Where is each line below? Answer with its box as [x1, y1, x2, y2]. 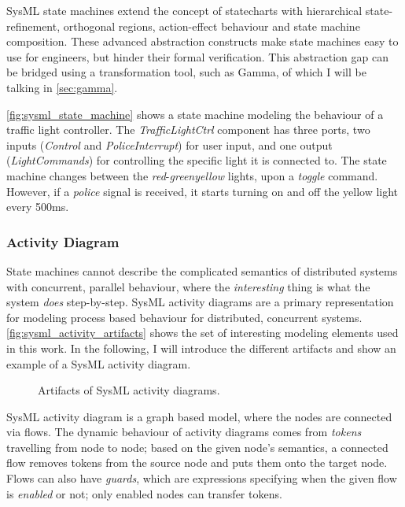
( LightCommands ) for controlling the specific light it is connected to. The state [6, 152, 387, 168]
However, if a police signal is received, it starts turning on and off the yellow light [6, 183, 399, 199]
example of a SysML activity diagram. [6, 355, 191, 372]
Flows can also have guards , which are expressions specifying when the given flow [6, 470, 397, 487]
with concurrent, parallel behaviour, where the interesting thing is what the [6, 278, 370, 294]
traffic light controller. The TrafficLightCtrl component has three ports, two [6, 121, 370, 138]
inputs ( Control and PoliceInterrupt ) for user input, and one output [6, 136, 333, 153]
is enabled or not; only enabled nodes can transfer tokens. [6, 485, 282, 501]
